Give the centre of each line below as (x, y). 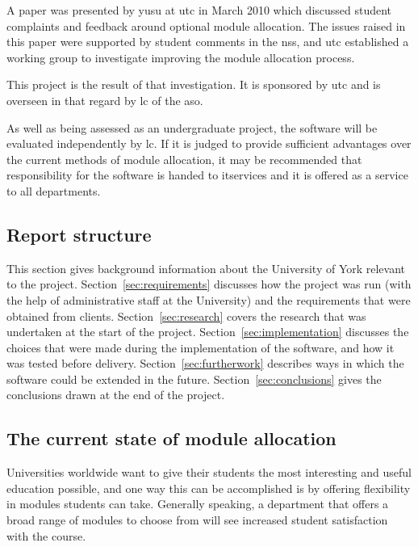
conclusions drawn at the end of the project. (116, 395)
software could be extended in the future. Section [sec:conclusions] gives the (194, 379)
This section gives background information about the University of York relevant (206, 268)
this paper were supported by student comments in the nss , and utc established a (208, 42)
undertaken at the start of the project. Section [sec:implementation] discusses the (208, 332)
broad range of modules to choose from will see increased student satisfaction (197, 520)
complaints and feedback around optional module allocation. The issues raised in (206, 25)
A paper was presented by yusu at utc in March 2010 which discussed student (199, 10)
